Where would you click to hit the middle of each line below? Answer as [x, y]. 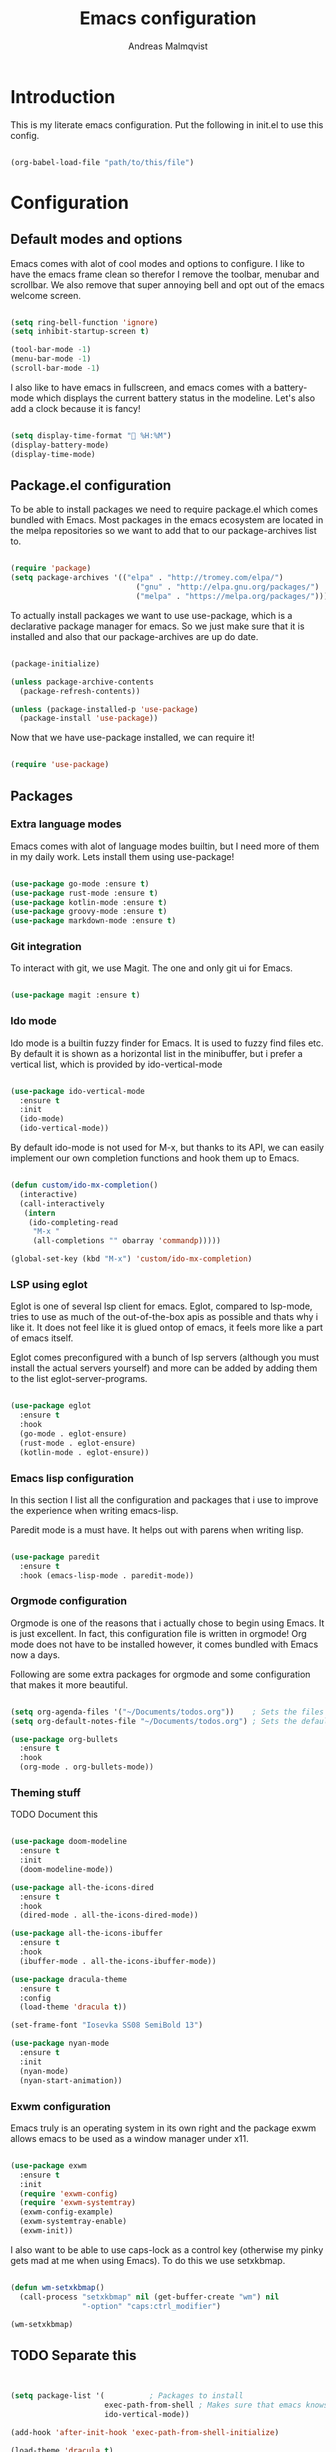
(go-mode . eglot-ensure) [73, 1433]
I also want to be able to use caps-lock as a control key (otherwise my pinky [167, 2249]
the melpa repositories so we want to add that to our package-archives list [163, 531]
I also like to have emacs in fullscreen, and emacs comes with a [141, 387]
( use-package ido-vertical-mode [77, 1091]
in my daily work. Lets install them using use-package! [122, 856]
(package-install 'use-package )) [89, 718]
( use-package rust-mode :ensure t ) [84, 893]
